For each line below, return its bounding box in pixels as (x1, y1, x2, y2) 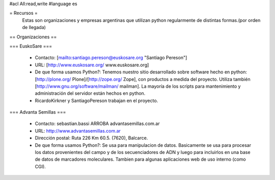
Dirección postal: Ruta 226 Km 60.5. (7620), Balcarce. (35, 135, 148, 141)
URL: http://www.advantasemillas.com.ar (35, 127, 121, 134)
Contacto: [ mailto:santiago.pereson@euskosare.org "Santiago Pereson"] (35, 55, 187, 61)
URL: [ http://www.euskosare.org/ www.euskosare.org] (35, 62, 149, 68)
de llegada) (22, 24, 46, 31)
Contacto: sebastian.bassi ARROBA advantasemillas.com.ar (35, 120, 160, 127)
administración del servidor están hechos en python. (35, 90, 146, 96)
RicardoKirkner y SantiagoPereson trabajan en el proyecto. (35, 97, 158, 104)
